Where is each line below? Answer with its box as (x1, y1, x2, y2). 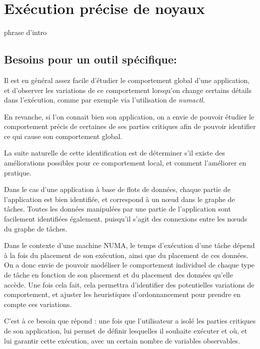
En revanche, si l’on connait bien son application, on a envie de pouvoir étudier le (4, 111, 254, 121)
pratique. (4, 167, 31, 177)
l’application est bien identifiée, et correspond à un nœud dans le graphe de (4, 193, 235, 204)
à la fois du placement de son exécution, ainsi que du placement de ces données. (4, 249, 248, 260)
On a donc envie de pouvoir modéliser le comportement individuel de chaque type (4, 259, 255, 270)
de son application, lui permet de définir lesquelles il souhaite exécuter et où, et (4, 325, 247, 335)
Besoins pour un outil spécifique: (4, 51, 177, 67)
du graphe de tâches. (4, 223, 67, 233)
